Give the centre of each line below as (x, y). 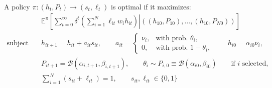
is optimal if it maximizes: (151, 6)
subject (18, 43)
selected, (255, 63)
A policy (17, 6)
